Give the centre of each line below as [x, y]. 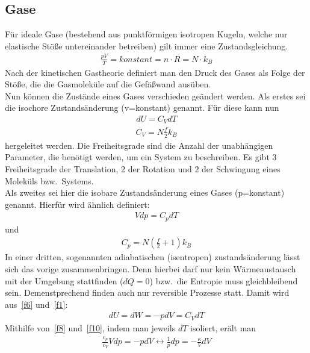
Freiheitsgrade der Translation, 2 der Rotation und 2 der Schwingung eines [143, 168]
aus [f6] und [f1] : [36, 304]
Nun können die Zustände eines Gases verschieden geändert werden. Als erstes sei [155, 95]
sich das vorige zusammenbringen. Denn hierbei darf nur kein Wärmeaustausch [150, 269]
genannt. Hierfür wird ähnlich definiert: [77, 204]
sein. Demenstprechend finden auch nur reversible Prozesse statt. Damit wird [147, 292]
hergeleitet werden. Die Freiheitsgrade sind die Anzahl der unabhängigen [139, 145]
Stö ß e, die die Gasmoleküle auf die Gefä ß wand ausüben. [108, 84]
